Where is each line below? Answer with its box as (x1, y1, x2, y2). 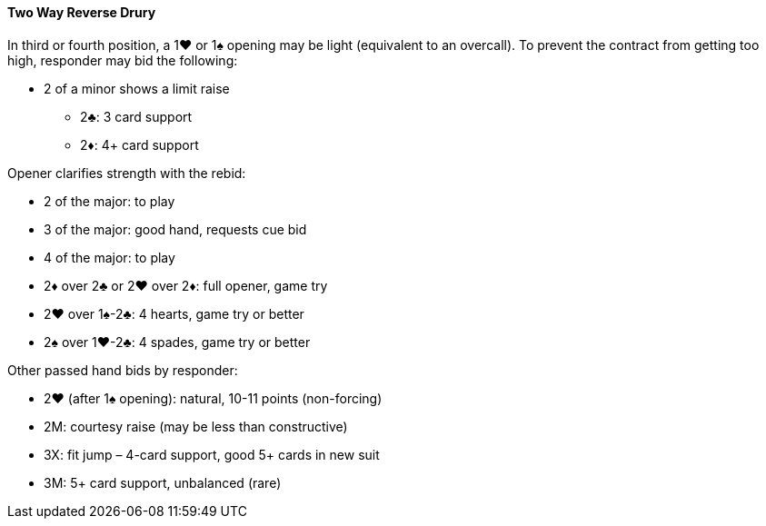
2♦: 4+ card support (80, 136, 199, 153)
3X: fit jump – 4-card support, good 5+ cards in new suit (44, 446, 380, 462)
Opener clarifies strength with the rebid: (7, 164, 246, 181)
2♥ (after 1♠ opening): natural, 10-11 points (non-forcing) (44, 390, 383, 406)
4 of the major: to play (44, 249, 175, 265)
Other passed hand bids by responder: (7, 362, 238, 378)
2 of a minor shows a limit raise (44, 80, 230, 96)
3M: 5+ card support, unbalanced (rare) (44, 474, 282, 491)
